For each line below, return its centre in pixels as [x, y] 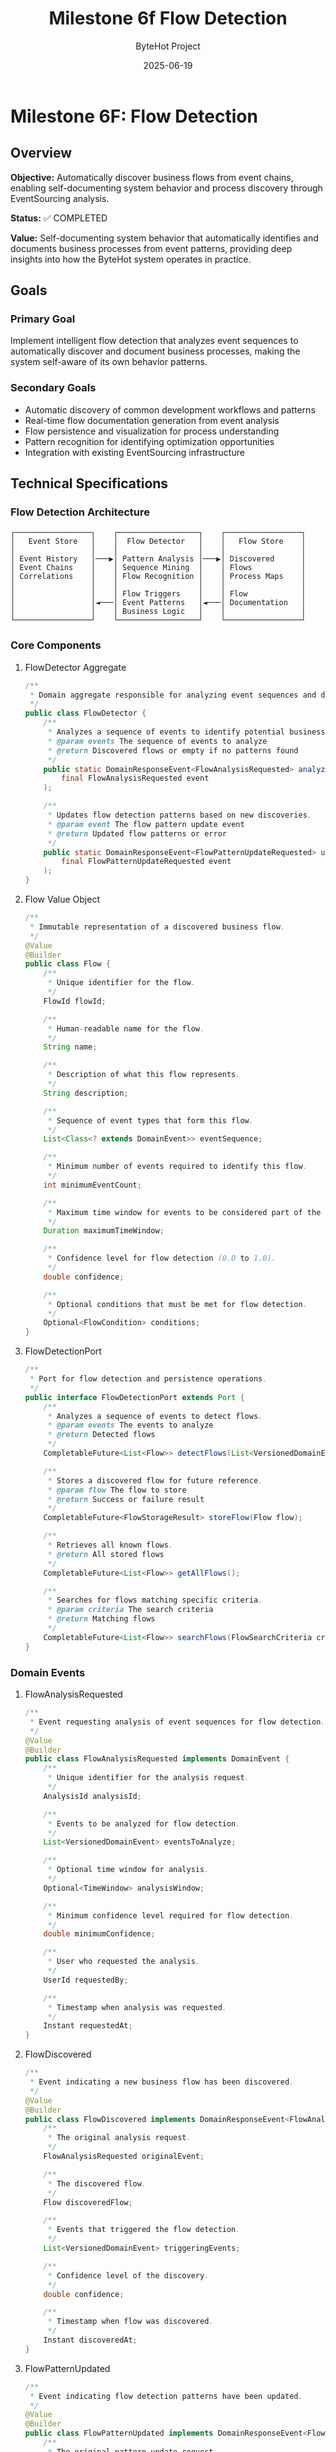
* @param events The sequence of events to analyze [157, 741]
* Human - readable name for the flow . [126, 1028]
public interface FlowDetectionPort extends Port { [134, 1397]
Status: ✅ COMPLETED [59, 218]
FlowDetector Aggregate [75, 667]
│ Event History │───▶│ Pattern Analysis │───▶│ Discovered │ [158, 559]
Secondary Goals [53, 388]
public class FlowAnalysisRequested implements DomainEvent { [157, 1759]
